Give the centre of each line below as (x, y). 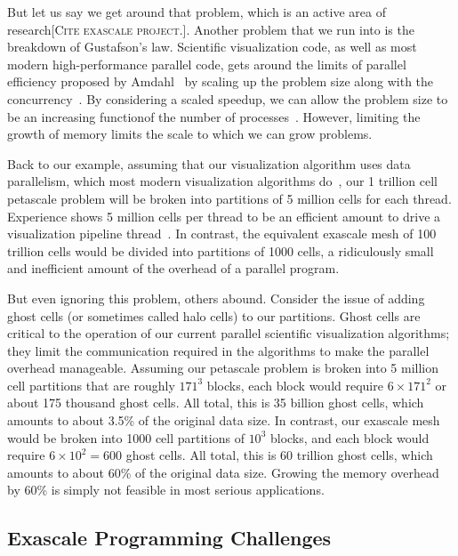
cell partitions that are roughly (91, 385)
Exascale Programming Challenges (169, 538)
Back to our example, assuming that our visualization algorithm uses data (209, 163)
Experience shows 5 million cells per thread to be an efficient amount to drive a (224, 216)
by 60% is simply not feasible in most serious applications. (166, 490)
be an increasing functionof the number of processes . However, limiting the (214, 116)
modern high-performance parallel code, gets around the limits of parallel (207, 64)
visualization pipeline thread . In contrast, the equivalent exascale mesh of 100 (222, 234)
